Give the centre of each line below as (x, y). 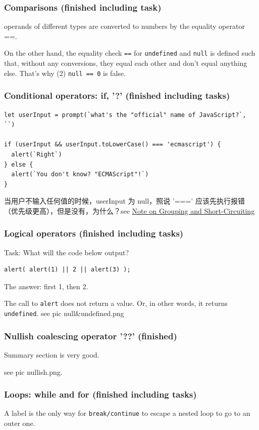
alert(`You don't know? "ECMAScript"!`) (80, 174)
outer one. (20, 423)
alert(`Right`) (37, 154)
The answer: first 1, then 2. (46, 286)
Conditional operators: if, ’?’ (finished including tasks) (117, 95)
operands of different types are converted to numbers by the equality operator (124, 26)
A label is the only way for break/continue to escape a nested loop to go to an (127, 413)
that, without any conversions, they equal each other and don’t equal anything (126, 63)
